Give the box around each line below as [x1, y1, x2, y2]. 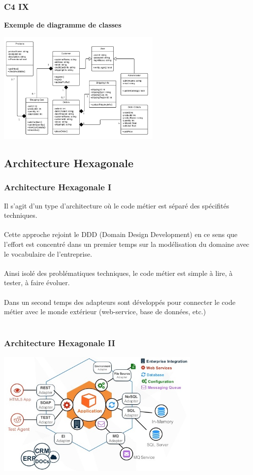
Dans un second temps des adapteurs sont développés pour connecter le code [4, 297, 236, 307]
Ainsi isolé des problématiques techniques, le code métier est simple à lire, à [4, 267, 233, 278]
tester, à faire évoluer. [4, 277, 70, 288]
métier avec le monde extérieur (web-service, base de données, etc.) [4, 306, 206, 317]
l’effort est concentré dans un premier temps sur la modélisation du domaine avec [4, 238, 250, 249]
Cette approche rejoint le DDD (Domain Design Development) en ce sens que [4, 229, 238, 239]
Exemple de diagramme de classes [4, 20, 122, 30]
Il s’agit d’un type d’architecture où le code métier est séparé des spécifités [4, 200, 229, 210]
